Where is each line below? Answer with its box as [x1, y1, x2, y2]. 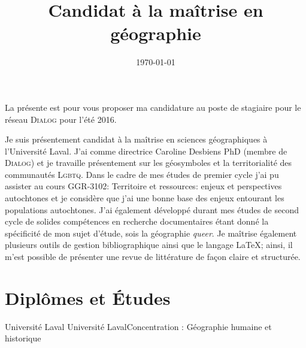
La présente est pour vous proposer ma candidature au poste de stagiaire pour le [5, 101, 301, 113]
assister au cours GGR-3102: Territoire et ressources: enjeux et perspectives [5, 180, 282, 192]
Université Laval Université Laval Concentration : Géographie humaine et [5, 320, 272, 332]
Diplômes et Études [5, 285, 171, 310]
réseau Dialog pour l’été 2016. [5, 113, 117, 125]
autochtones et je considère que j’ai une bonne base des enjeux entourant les [5, 192, 284, 204]
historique [5, 332, 41, 344]
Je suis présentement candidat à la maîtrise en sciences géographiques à [5, 133, 268, 146]
